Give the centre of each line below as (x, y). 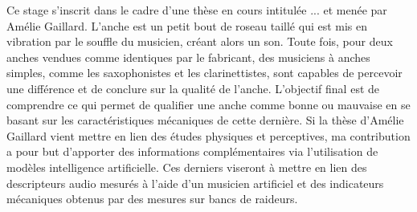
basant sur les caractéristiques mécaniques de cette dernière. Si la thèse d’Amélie (205, 120)
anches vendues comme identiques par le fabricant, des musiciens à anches (188, 57)
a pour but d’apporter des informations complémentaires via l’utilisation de (192, 151)
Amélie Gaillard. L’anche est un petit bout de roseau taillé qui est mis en (187, 25)
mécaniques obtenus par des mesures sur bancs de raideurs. (152, 199)
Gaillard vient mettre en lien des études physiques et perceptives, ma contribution (208, 135)
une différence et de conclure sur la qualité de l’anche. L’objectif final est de (193, 88)
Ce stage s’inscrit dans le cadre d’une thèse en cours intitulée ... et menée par (197, 10)
